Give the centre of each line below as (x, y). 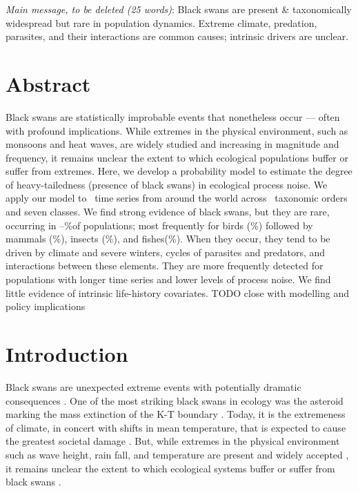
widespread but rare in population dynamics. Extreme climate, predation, (161, 22)
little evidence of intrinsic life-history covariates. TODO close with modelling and (178, 292)
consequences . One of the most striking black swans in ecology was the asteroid (175, 400)
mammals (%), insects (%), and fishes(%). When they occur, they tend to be (168, 239)
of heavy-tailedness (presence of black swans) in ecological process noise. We (167, 184)
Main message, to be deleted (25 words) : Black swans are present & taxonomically (179, 9)
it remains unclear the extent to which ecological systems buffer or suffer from (170, 468)
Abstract (48, 83)
